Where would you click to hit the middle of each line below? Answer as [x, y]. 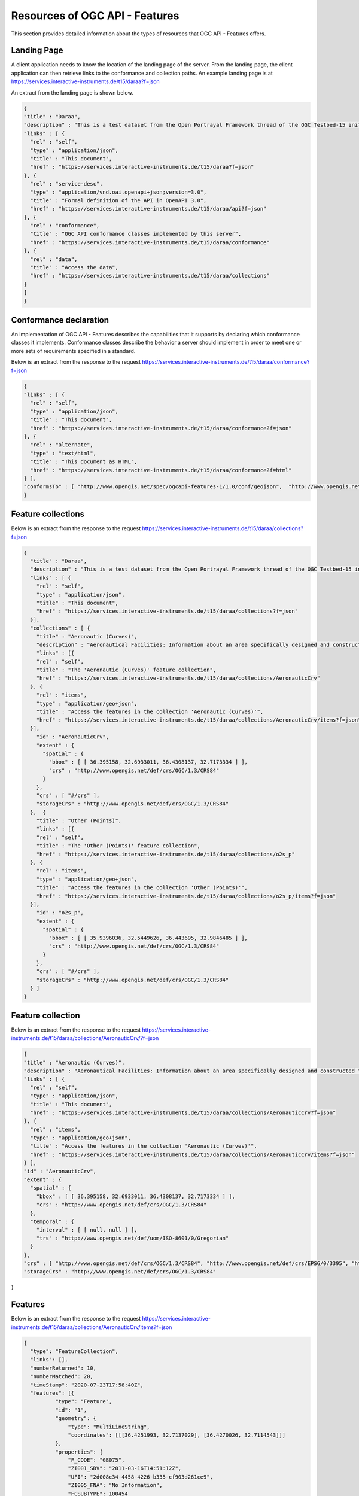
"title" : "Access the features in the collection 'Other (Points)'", [142, 888]
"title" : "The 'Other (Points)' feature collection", [118, 846]
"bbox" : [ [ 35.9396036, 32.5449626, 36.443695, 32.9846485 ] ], [148, 938]
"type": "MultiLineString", [109, 1427]
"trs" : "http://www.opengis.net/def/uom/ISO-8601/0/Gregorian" [133, 1238]
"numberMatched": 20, [62, 1377]
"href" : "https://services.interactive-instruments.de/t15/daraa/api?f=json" [148, 209]
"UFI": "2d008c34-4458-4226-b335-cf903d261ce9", [141, 1477]
